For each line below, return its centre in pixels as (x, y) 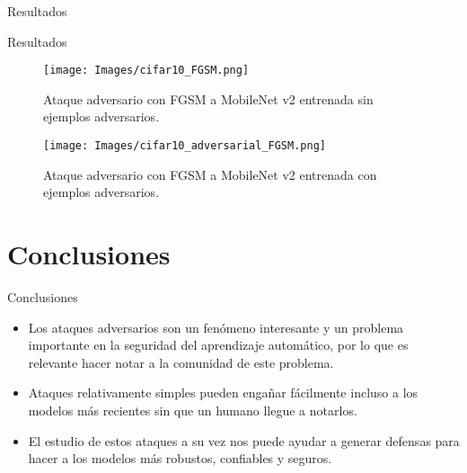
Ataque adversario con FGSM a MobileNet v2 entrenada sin (208, 98)
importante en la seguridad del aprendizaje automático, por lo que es (218, 345)
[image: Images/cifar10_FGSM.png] (146, 71)
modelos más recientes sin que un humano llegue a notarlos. (193, 410)
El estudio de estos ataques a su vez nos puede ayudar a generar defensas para (244, 440)
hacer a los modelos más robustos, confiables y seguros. (180, 458)
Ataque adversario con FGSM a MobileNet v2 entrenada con (210, 174)
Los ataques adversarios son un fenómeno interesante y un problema (216, 327)
